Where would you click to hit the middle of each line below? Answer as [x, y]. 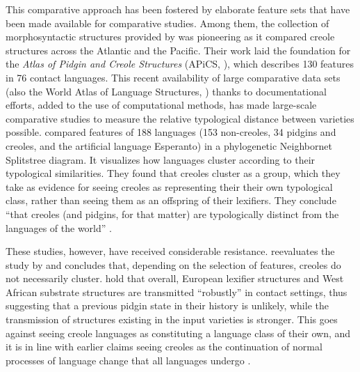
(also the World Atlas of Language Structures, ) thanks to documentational [166, 91]
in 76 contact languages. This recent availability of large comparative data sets [173, 77]
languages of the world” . [59, 227]
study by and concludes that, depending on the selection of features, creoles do [173, 264]
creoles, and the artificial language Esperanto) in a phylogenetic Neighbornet [169, 145]
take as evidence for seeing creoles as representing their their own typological [169, 186]
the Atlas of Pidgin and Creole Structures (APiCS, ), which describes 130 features [180, 64]
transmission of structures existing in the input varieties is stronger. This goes [172, 319]
